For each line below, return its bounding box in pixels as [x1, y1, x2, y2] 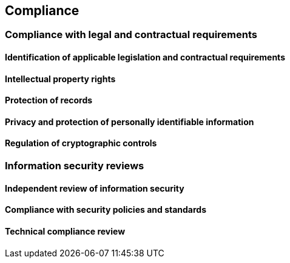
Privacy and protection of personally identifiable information [5, 116, 254, 127]
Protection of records [5, 95, 93, 106]
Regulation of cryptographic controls [5, 138, 157, 149]
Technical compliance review [5, 226, 126, 236]
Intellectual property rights [5, 73, 116, 84]
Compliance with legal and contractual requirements [5, 28, 258, 41]
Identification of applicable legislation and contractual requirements [5, 52, 285, 63]
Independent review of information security [5, 183, 184, 193]
